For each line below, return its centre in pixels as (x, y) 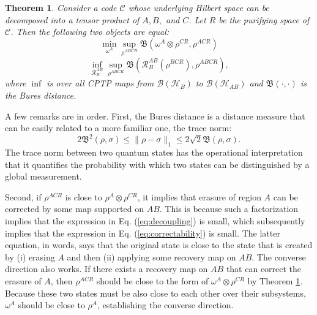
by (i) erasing (30, 256)
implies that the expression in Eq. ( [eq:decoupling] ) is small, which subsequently (155, 220)
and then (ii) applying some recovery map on (151, 256)
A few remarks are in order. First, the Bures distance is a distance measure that (155, 116)
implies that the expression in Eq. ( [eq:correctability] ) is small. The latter (143, 233)
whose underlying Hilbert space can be (199, 7)
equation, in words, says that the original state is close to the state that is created (159, 245)
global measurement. (43, 176)
